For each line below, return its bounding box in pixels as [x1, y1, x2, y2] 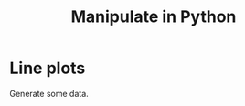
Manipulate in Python [70, 6, 237, 27]
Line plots [9, 58, 86, 79]
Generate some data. [9, 88, 89, 99]
